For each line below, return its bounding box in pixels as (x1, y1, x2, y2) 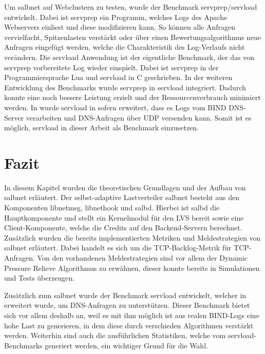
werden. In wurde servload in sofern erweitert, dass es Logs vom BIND (4, 102, 226, 112)
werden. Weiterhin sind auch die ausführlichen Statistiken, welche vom (4, 330, 226, 341)
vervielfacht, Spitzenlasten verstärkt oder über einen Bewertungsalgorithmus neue (4, 31, 261, 42)
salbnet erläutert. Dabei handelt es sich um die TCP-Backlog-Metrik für (4, 242, 232, 253)
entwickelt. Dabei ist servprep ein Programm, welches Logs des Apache (4, 11, 228, 22)
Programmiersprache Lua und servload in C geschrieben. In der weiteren (4, 72, 233, 83)
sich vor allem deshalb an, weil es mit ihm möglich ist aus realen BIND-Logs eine (4, 309, 259, 320)
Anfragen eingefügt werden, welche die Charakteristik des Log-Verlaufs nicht (4, 42, 245, 52)
